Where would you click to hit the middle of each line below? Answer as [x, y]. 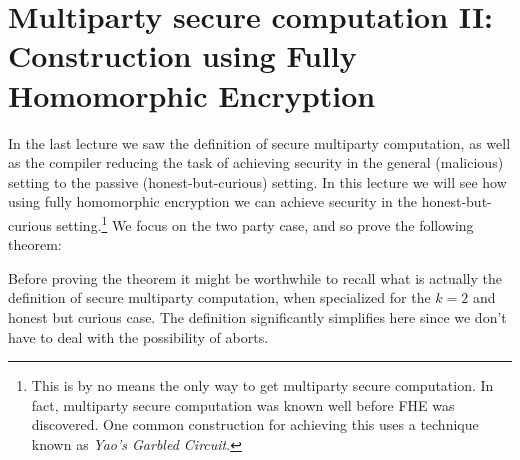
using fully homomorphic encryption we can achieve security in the [212, 201]
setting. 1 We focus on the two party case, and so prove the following [265, 223]
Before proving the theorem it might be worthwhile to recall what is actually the [255, 277]
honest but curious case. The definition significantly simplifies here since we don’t [257, 316]
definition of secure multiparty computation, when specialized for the [219, 297]
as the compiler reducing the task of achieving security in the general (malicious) [256, 162]
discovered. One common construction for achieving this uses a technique [255, 424]
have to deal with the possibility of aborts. [138, 336]
